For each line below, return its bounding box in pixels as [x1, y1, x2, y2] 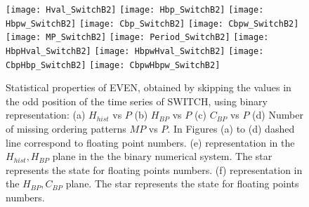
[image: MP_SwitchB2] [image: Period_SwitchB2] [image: [6, 32, 269, 43]
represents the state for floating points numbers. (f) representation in [6, 162, 303, 177]
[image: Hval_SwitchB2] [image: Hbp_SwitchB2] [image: [6, 5, 264, 15]
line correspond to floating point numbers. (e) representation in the [6, 135, 295, 149]
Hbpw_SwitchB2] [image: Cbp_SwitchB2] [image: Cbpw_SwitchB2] [6, 18, 299, 29]
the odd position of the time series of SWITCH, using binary [6, 93, 268, 108]
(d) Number [252, 107, 303, 122]
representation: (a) [6, 107, 86, 122]
